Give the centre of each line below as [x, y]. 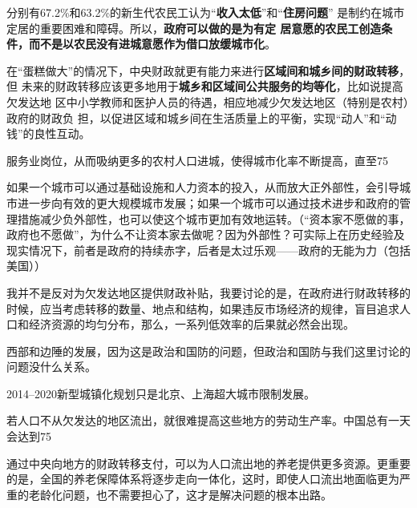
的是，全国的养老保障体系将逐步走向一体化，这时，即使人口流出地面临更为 [203, 479]
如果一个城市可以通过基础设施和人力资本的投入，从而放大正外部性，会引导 [203, 187]
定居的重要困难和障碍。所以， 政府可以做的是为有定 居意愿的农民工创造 [194, 28]
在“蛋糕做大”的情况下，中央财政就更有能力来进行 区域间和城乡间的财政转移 [203, 70]
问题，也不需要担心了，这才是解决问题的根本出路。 [197, 494]
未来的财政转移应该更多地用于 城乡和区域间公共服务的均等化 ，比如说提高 [212, 86]
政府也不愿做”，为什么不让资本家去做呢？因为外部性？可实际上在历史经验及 [206, 234]
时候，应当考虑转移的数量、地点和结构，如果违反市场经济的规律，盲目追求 [203, 308]
